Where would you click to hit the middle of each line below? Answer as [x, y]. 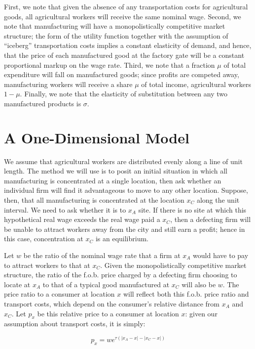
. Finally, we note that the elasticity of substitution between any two [124, 94]
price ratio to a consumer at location [59, 294]
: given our [201, 313]
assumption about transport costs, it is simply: [75, 324]
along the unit [218, 200]
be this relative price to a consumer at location [108, 313]
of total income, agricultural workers [196, 84]
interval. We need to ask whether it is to [65, 209]
